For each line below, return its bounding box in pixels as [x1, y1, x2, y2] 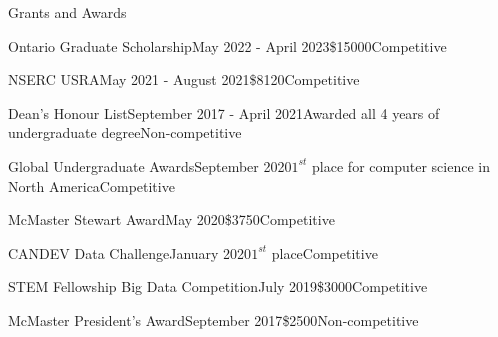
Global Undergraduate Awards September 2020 [8, 155, 292, 176]
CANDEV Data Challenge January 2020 [8, 242, 252, 263]
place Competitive [271, 242, 378, 263]
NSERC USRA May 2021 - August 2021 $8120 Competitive [8, 69, 360, 90]
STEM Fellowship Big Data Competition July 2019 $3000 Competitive [8, 276, 428, 297]
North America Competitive [8, 175, 175, 196]
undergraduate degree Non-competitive [8, 122, 242, 143]
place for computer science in [312, 155, 490, 176]
